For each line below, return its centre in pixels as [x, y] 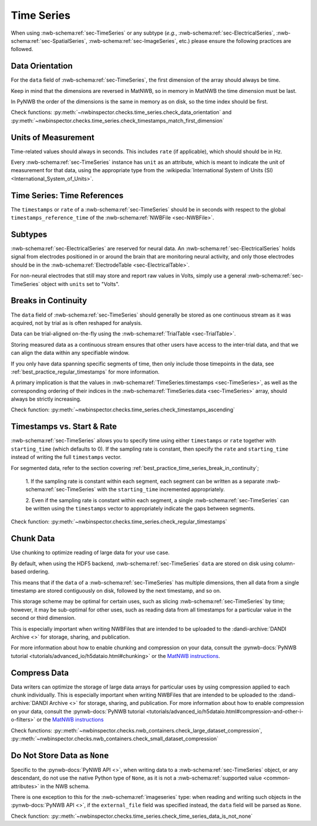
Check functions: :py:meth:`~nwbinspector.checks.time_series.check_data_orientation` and [121, 112]
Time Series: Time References [67, 195]
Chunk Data [33, 538]
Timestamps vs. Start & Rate [64, 427]
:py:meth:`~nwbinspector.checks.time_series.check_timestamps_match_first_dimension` [117, 120]
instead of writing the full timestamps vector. [66, 457]
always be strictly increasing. [46, 399]
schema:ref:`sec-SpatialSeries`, [49, 41]
